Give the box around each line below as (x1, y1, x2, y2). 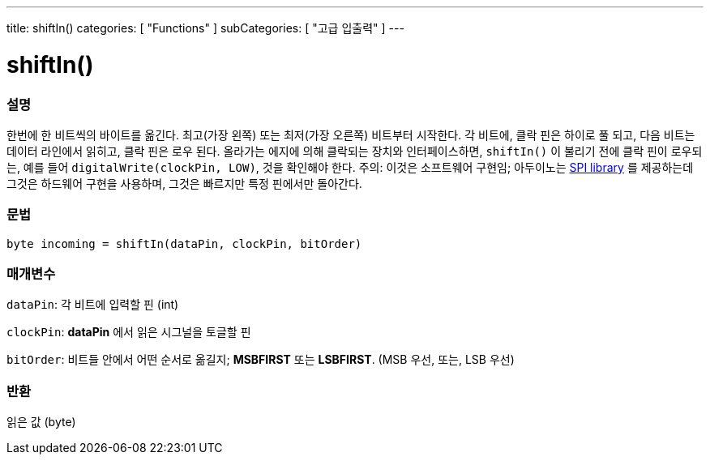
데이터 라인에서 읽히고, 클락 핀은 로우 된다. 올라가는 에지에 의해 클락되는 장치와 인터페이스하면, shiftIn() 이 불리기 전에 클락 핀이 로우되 (6, 143, 703, 158)
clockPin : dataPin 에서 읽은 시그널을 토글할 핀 (6, 325, 251, 339)
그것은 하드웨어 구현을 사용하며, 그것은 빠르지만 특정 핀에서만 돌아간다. (6, 176, 362, 190)
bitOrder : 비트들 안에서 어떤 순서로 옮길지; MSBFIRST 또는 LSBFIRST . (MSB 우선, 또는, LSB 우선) (6, 352, 515, 367)
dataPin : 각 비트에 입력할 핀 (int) (6, 297, 179, 312)
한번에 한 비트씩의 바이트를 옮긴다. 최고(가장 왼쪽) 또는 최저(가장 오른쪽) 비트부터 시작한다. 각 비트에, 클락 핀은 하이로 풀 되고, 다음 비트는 (6, 127, 695, 142)
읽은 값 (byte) (6, 415, 76, 429)
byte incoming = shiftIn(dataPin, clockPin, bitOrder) (6, 237, 362, 250)
